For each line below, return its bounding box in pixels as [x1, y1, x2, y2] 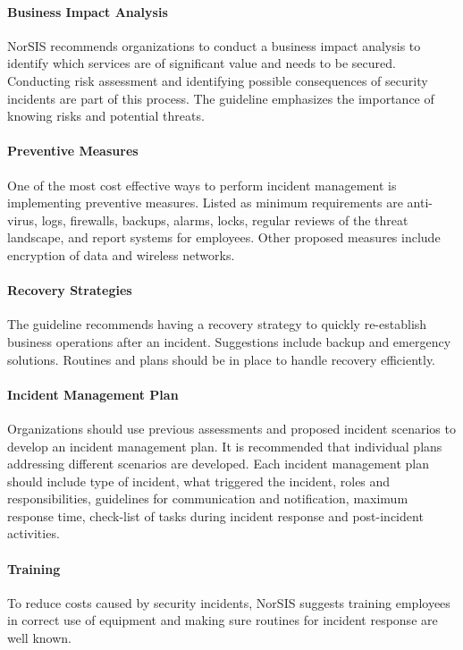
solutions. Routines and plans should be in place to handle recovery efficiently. [7, 350, 436, 368]
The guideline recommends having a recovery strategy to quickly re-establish [7, 315, 427, 333]
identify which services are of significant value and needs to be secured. [7, 54, 396, 72]
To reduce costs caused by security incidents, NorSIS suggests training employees [7, 593, 450, 612]
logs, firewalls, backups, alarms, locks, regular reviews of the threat [41, 210, 408, 229]
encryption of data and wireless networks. [7, 245, 235, 264]
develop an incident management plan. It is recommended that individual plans [7, 436, 442, 455]
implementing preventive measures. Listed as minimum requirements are [7, 193, 403, 212]
